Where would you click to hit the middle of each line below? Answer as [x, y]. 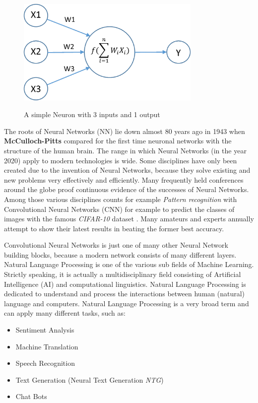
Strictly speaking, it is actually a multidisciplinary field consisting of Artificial [123, 274]
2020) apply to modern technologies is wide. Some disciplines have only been [121, 160]
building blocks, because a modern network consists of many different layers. [120, 254]
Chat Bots [31, 396]
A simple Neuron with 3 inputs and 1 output [92, 114]
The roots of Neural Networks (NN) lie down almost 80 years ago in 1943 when [125, 131]
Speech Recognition [45, 363]
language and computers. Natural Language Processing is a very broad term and [127, 303]
